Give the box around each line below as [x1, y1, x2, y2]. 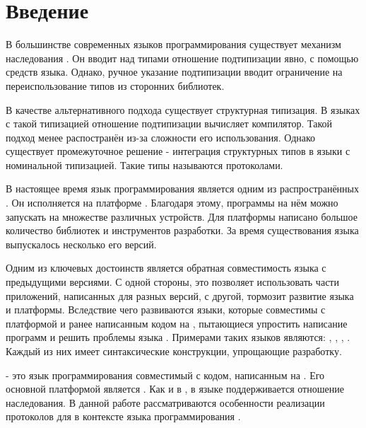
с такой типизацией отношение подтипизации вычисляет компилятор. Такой [6, 116, 333, 131]
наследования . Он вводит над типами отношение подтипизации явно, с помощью [6, 50, 359, 65]
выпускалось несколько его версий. [6, 236, 157, 251]
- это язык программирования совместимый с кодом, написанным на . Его [6, 367, 325, 382]
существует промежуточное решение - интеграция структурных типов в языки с [6, 144, 350, 158]
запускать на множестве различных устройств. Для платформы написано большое [6, 209, 358, 224]
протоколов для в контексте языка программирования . [6, 409, 241, 424]
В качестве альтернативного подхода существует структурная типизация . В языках [6, 102, 360, 117]
